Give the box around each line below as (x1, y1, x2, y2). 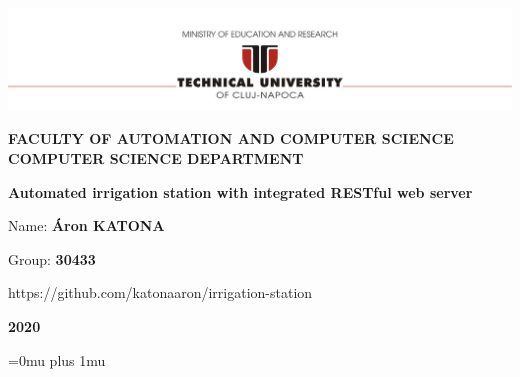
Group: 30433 (8, 248, 96, 269)
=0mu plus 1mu (8, 349, 106, 370)
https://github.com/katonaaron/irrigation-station (8, 282, 313, 303)
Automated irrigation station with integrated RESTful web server (8, 181, 473, 202)
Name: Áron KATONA (8, 215, 165, 236)
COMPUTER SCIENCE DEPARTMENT (8, 148, 304, 169)
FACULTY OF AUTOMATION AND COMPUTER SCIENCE (8, 128, 454, 149)
